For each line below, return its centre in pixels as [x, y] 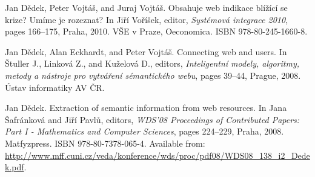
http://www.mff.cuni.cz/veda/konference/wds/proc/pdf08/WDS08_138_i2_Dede [157, 155]
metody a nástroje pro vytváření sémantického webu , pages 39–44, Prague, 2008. [153, 75]
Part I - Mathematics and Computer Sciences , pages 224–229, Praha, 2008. [144, 131]
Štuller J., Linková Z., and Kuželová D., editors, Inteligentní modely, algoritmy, [152, 63]
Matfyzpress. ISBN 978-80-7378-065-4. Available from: [105, 143]
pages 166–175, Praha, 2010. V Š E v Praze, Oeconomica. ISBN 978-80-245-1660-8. [156, 31]
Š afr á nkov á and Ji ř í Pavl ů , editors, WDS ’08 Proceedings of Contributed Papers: [152, 119]
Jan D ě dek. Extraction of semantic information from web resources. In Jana [146, 108]
